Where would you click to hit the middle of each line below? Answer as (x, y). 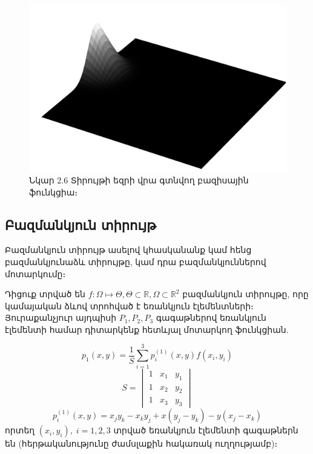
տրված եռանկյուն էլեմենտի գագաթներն (206, 430)
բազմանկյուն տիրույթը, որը (245, 294)
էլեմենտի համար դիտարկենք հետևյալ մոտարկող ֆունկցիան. (147, 329)
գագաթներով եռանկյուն (211, 317)
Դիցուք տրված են (45, 294)
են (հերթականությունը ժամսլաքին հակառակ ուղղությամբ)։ (141, 443)
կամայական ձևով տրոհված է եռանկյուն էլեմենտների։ (129, 305)
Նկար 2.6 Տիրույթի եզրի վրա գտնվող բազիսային (139, 179)
